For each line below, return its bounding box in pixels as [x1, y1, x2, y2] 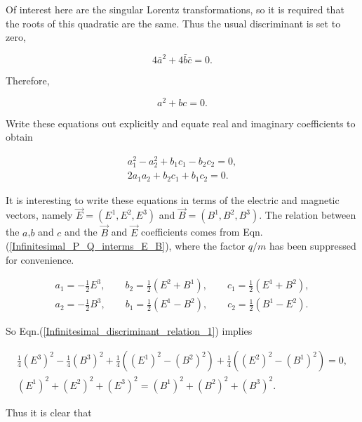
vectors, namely [6, 207, 73, 222]
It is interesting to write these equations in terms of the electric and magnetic [6, 192, 340, 207]
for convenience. [6, 252, 74, 267]
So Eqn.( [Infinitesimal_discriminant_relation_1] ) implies [6, 324, 253, 338]
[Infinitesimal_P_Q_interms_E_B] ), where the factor [9, 238, 246, 253]
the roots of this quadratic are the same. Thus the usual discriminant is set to [6, 15, 341, 30]
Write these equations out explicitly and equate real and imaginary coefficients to [6, 115, 356, 130]
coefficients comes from [140, 224, 240, 239]
